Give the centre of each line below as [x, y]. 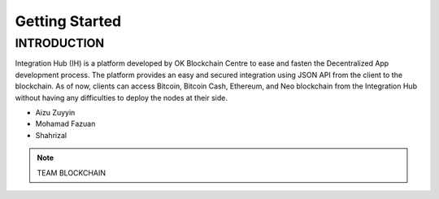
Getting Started [68, 21]
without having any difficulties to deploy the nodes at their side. [121, 97]
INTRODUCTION [60, 43]
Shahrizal [51, 135]
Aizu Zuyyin [55, 112]
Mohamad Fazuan [65, 124]
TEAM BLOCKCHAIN [71, 173]
